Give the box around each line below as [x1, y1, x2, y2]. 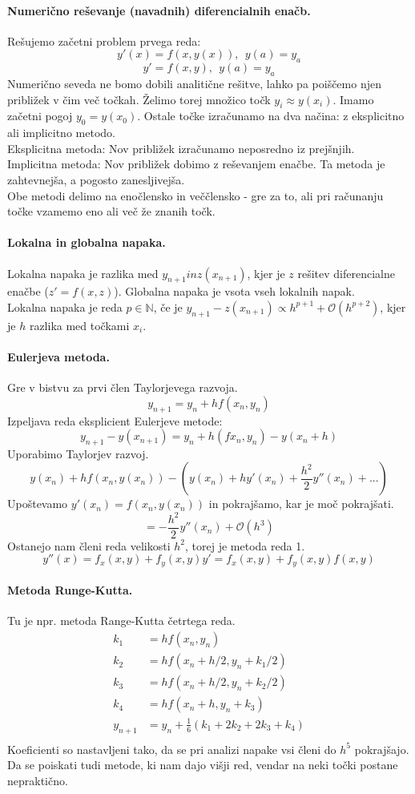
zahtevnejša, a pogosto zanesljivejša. [7, 171, 185, 187]
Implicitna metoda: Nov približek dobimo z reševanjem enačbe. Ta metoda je [7, 155, 385, 172]
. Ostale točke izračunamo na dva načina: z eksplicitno [137, 107, 405, 124]
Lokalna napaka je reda [7, 298, 123, 315]
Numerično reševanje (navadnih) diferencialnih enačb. [7, 2, 311, 18]
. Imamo [332, 91, 374, 107]
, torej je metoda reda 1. [185, 537, 305, 554]
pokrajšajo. [354, 740, 409, 757]
